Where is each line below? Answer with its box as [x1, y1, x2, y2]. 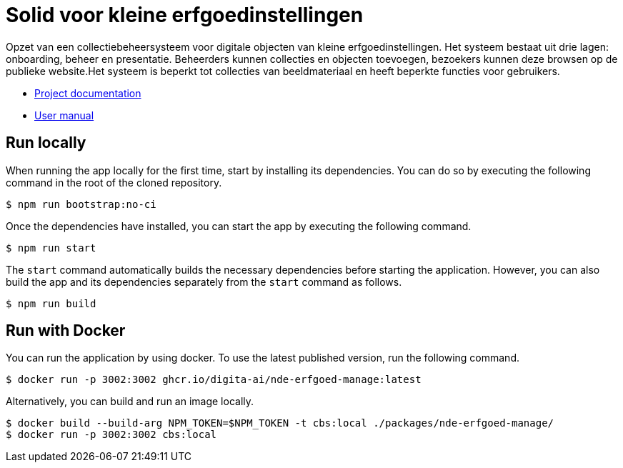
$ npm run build [6, 297, 96, 309]
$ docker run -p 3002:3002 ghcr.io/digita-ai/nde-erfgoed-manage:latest [6, 374, 422, 386]
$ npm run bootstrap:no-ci [6, 198, 156, 210]
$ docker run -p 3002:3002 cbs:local [6, 429, 217, 441]
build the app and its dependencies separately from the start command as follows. [6, 275, 402, 288]
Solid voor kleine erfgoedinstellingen [6, 3, 364, 27]
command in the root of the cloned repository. [6, 176, 222, 189]
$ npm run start [6, 242, 96, 254]
